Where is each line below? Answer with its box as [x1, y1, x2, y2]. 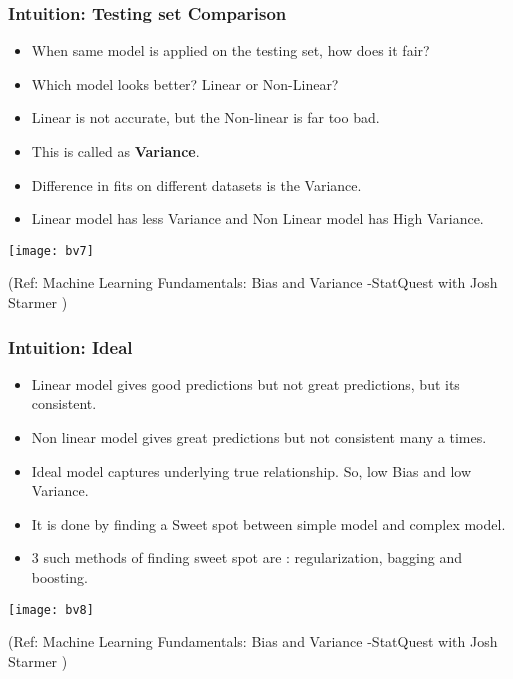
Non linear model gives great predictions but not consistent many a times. [31, 427, 487, 448]
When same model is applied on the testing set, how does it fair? [31, 40, 430, 61]
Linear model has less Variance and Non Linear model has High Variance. [31, 208, 484, 229]
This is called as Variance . [31, 141, 200, 161]
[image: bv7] [8, 243, 94, 258]
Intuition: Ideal [8, 334, 133, 359]
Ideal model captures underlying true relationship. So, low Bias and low [31, 460, 472, 481]
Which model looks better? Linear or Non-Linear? [31, 73, 339, 94]
